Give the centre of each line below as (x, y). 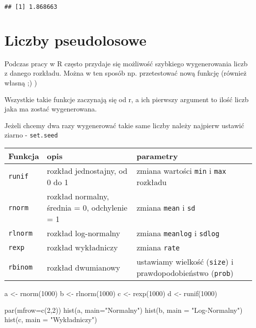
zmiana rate (158, 247)
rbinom (21, 267)
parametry (157, 156)
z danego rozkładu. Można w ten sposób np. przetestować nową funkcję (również (126, 73)
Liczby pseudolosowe (75, 40)
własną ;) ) (21, 82)
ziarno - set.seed (31, 135)
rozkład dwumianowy (84, 267)
